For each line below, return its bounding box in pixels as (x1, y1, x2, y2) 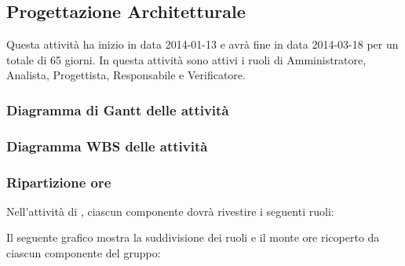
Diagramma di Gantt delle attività (6, 100, 229, 119)
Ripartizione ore (6, 172, 111, 191)
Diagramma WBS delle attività (6, 136, 208, 155)
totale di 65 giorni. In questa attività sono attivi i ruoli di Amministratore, (6, 51, 367, 67)
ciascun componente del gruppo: (6, 245, 161, 261)
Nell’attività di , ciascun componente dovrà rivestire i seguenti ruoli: (6, 202, 334, 219)
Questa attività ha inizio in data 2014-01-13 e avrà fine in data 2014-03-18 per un (6, 36, 399, 53)
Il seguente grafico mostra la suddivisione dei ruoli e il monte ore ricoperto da (6, 229, 380, 246)
